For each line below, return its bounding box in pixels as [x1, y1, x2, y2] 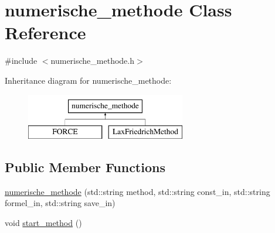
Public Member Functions [5, 158, 165, 176]
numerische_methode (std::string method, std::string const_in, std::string [5, 185, 270, 197]
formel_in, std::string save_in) [5, 197, 116, 209]
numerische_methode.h [50, 54, 135, 67]
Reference [5, 20, 86, 44]
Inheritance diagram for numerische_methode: [5, 74, 172, 86]
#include [5, 54, 38, 67]
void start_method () [5, 217, 82, 229]
